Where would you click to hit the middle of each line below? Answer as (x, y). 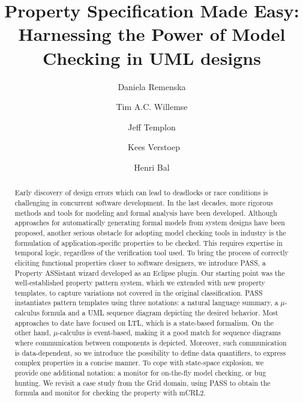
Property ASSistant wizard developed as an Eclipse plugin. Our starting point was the (150, 273)
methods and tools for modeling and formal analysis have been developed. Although (146, 212)
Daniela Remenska (152, 86)
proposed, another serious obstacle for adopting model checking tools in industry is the (150, 232)
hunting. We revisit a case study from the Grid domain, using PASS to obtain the (142, 382)
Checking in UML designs (152, 57)
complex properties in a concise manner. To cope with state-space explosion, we (139, 363)
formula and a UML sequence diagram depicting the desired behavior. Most (160, 313)
